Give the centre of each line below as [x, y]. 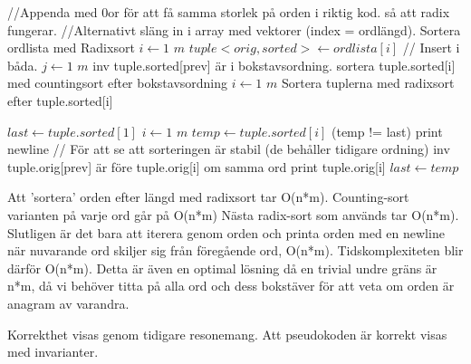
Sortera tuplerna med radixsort [368, 83]
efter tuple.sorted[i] [60, 100]
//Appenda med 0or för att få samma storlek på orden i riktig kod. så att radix [229, 12]
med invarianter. [53, 352]
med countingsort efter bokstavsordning [118, 83]
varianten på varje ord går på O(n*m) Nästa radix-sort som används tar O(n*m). [233, 214]
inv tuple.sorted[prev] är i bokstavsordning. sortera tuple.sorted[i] [274, 65]
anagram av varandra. [68, 303]
